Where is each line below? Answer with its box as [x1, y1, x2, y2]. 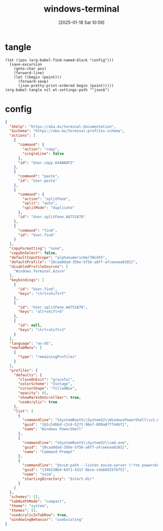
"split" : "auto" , [22, 201, 57, 206]
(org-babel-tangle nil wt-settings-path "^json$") [5, 87, 110, 92]
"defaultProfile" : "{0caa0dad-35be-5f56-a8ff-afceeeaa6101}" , [9, 259, 138, 264]
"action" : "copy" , [22, 147, 60, 152]
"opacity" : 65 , [17, 391, 49, 395]
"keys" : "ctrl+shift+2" [17, 327, 66, 332]
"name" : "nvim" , [22, 472, 55, 477]
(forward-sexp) [17, 79, 49, 84]
